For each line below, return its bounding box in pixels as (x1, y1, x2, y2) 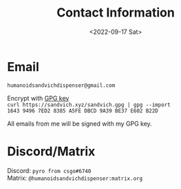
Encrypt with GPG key (7, 94, 70, 102)
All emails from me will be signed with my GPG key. (7, 119, 153, 128)
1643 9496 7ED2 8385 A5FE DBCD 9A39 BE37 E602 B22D (7, 107, 158, 115)
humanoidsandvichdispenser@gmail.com (7, 81, 116, 89)
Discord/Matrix (7, 143, 96, 159)
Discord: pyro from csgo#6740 (7, 166, 92, 175)
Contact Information (56, 5, 175, 21)
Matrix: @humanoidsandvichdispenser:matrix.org (7, 174, 143, 182)
